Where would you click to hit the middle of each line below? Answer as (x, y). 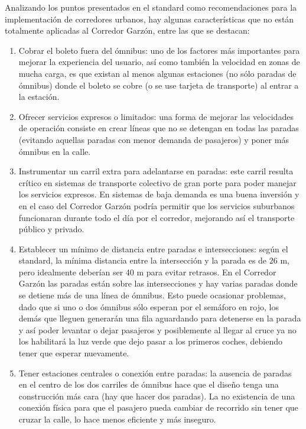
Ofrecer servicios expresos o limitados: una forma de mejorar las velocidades (156, 116)
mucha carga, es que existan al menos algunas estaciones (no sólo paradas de (157, 73)
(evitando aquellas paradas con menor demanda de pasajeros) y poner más (154, 139)
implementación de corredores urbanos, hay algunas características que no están (149, 19)
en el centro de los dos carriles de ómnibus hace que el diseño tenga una (149, 384)
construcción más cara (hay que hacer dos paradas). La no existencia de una (157, 396)
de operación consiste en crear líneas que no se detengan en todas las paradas (159, 128)
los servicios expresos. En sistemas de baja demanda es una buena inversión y (159, 194)
